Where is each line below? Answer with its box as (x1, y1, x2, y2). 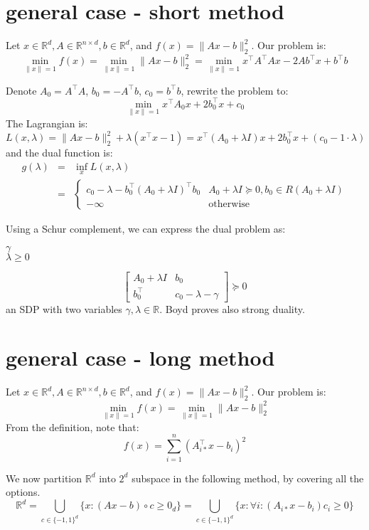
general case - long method (6, 343, 275, 372)
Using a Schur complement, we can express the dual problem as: (6, 221, 286, 235)
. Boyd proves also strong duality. (159, 301, 305, 316)
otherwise (208, 198, 250, 209)
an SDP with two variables (6, 301, 122, 316)
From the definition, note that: (6, 419, 139, 434)
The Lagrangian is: (6, 115, 88, 130)
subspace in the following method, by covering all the (132, 470, 364, 485)
